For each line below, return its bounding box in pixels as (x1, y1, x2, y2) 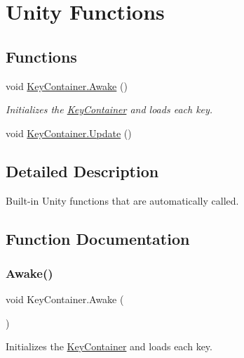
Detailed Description (6, 160, 159, 181)
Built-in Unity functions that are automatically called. (6, 193, 239, 207)
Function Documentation (6, 227, 190, 249)
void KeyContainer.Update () (6, 125, 132, 140)
